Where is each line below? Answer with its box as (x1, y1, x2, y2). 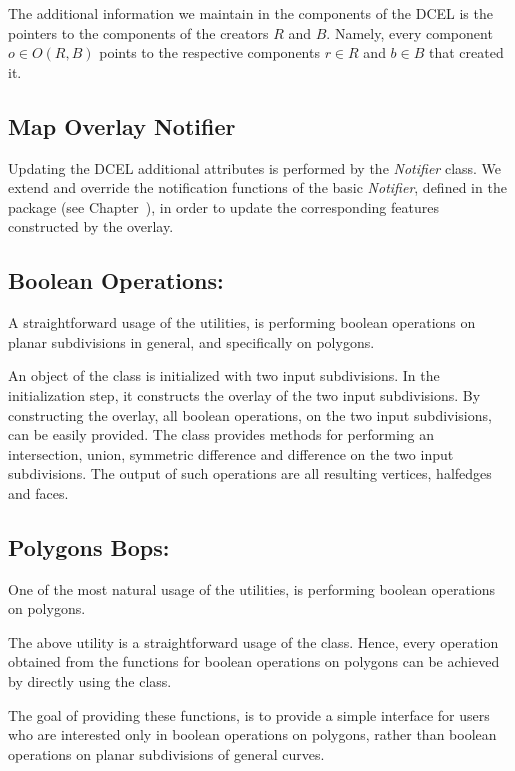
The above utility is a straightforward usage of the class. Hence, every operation (8, 631, 499, 652)
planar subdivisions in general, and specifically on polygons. (8, 331, 375, 352)
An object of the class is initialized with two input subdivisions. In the (8, 365, 440, 386)
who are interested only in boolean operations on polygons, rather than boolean (8, 724, 497, 745)
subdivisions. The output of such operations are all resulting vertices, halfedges (8, 463, 492, 484)
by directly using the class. (8, 671, 172, 692)
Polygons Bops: (8, 531, 170, 562)
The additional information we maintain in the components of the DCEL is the (8, 3, 493, 23)
